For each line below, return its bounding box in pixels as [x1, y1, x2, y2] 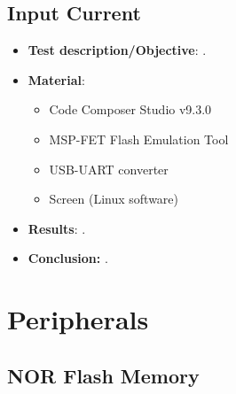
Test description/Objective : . [28, 41, 207, 59]
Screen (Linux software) [49, 189, 178, 208]
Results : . [28, 219, 86, 237]
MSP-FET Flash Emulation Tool [49, 129, 229, 148]
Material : [28, 70, 85, 89]
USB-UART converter [49, 159, 169, 178]
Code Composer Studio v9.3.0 [49, 100, 212, 119]
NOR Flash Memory [7, 361, 200, 389]
